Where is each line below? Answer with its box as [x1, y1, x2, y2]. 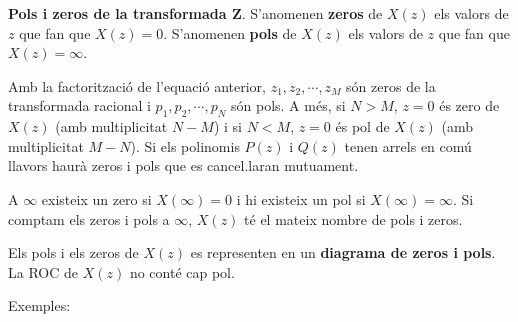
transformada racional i [8, 95, 151, 116]
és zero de [439, 95, 500, 116]
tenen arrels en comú [344, 135, 472, 156]
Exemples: [8, 295, 71, 316]
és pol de [335, 116, 390, 137]
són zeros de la [346, 75, 436, 96]
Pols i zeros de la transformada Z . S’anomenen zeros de [8, 3, 383, 23]
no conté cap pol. [129, 261, 235, 282]
